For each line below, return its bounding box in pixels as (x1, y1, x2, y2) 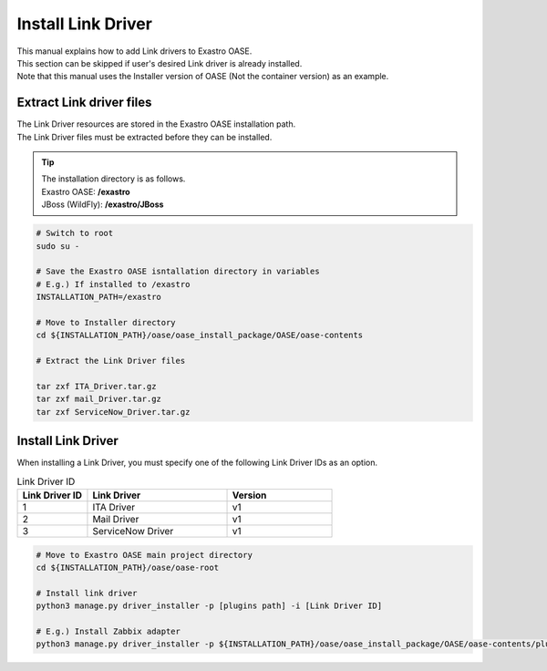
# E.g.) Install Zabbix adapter (36, 625, 181, 636)
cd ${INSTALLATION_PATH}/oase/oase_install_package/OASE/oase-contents (36, 330, 364, 341)
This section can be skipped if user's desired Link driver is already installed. (16, 57, 303, 68)
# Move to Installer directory (36, 317, 177, 327)
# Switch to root (36, 228, 114, 239)
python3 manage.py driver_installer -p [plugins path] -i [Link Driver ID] (36, 601, 383, 611)
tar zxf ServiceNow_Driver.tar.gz (36, 407, 191, 417)
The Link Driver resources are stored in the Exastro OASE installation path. (16, 119, 296, 129)
